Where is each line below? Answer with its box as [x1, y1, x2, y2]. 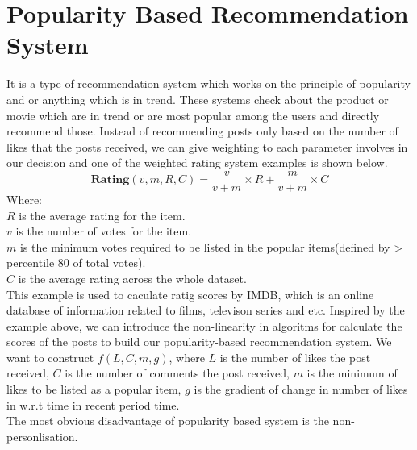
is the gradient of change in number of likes [194, 381, 408, 398]
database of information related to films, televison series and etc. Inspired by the [6, 302, 405, 319]
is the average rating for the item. [19, 206, 186, 223]
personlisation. [6, 427, 78, 444]
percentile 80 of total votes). [6, 254, 146, 271]
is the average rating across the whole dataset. [18, 269, 247, 286]
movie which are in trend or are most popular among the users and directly [6, 106, 380, 123]
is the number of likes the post [219, 348, 371, 365]
